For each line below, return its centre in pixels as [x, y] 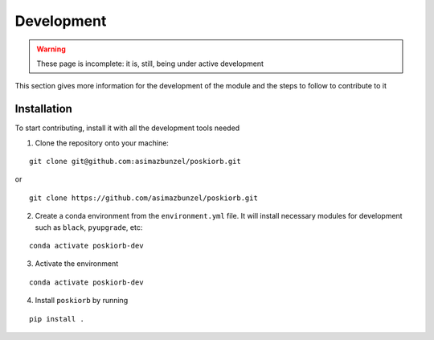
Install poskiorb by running [82, 301]
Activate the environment [77, 264]
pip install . [57, 319]
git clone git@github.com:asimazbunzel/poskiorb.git [135, 162]
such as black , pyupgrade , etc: [89, 227]
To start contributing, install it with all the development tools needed [127, 128]
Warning [51, 49]
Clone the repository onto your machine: [102, 143]
